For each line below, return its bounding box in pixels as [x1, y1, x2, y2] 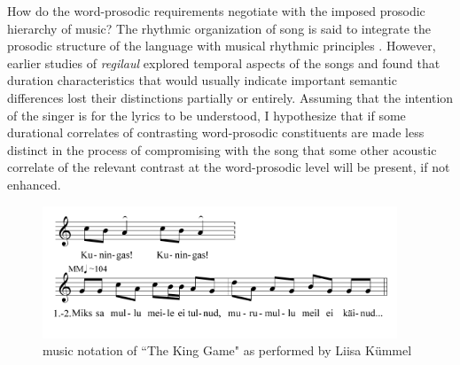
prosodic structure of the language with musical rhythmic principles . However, [7, 36, 436, 55]
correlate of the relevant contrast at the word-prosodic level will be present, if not [7, 158, 450, 176]
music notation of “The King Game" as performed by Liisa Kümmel [43, 341, 412, 360]
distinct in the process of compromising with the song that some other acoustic [7, 140, 437, 159]
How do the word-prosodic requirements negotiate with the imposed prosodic [7, 2, 425, 19]
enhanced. [7, 175, 61, 193]
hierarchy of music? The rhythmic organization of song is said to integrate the [7, 19, 432, 37]
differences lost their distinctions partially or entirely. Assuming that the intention [7, 88, 454, 106]
